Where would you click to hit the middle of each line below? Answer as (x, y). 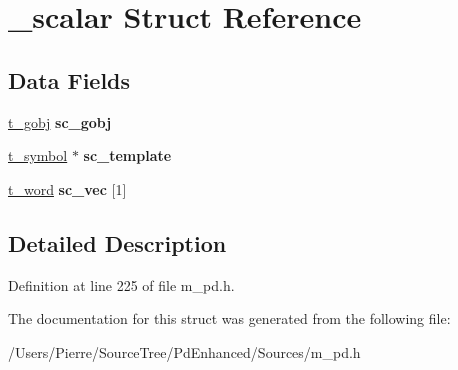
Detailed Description (117, 242)
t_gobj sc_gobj (60, 121)
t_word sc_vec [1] (67, 188)
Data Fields (69, 79)
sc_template (127, 155)
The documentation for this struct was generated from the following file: (229, 318)
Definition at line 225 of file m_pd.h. (121, 284)
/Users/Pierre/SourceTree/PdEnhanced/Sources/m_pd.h (184, 351)
